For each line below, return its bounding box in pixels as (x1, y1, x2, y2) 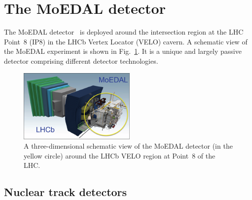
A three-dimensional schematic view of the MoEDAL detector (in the (24, 141, 233, 151)
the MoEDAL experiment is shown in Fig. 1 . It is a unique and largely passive (4, 46, 242, 56)
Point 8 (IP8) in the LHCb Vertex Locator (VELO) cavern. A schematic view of (4, 36, 248, 46)
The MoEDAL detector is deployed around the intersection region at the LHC (4, 27, 244, 37)
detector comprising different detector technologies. (4, 55, 158, 66)
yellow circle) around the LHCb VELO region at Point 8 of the (24, 150, 216, 160)
